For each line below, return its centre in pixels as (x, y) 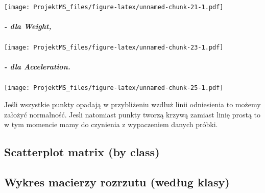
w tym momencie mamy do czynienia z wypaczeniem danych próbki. (111, 124)
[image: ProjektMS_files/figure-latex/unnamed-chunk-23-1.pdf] (114, 48)
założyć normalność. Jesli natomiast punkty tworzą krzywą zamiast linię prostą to (132, 114)
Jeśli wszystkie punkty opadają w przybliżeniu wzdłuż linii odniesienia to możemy (132, 104)
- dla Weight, (28, 26)
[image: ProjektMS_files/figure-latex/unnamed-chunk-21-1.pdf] (114, 7)
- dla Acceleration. (37, 67)
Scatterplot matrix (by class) (82, 152)
